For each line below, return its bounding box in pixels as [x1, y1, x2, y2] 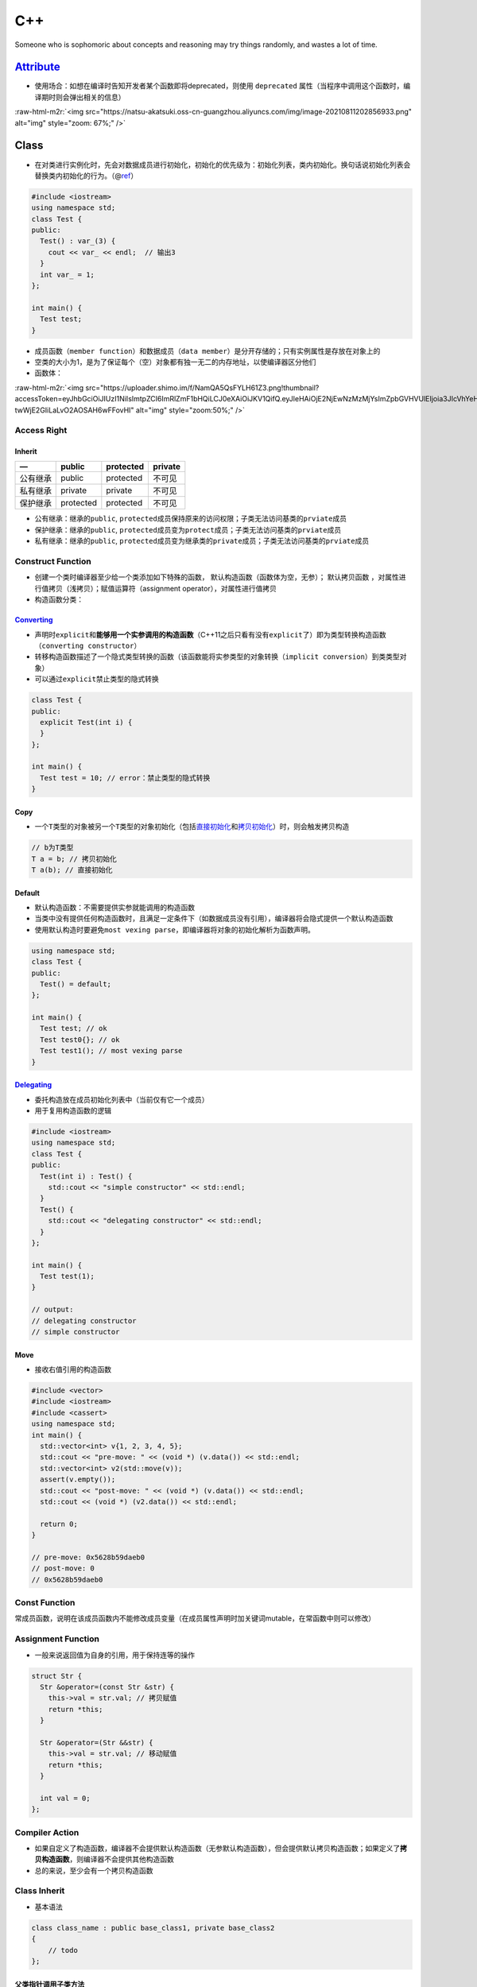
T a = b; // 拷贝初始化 [31, 854, 117, 863]
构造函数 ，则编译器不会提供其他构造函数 [41, 1854, 174, 1864]
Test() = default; [40, 979, 111, 989]
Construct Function [14, 556, 91, 567]
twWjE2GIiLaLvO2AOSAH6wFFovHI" [14, 405, 134, 415]
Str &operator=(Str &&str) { [40, 1737, 154, 1747]
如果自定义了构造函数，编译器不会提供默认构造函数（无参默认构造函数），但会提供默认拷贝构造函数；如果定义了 [34, 1843, 401, 1853]
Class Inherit [14, 1885, 65, 1896]
